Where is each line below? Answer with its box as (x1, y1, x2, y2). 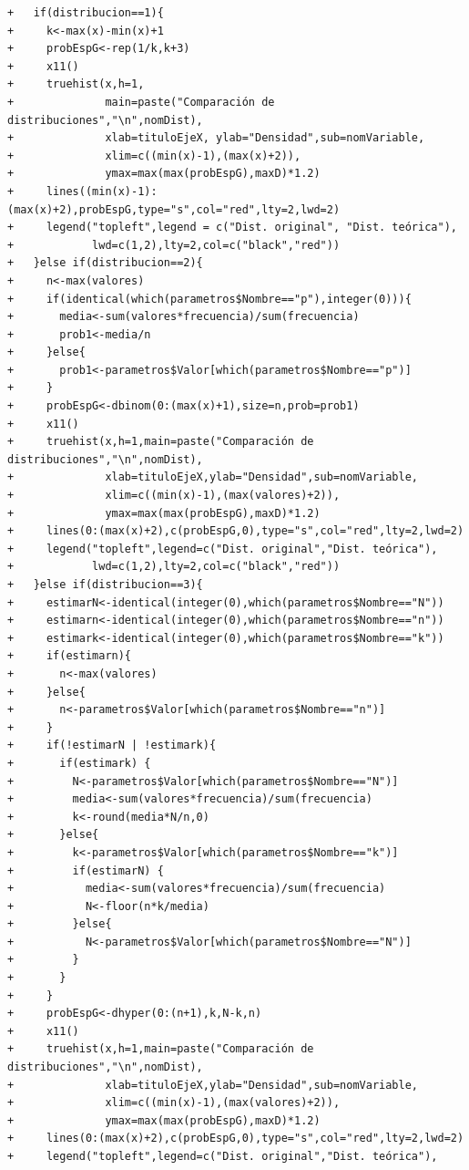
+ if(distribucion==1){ (7, 6, 164, 19)
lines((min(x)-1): (46, 184, 158, 198)
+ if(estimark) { (7, 756, 151, 770)
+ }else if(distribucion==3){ (7, 578, 203, 591)
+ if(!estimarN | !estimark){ (7, 739, 217, 752)
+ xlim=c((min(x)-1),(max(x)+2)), (7, 149, 301, 162)
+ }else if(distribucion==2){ (7, 256, 203, 270)
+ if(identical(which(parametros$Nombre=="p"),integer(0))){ (7, 292, 412, 305)
